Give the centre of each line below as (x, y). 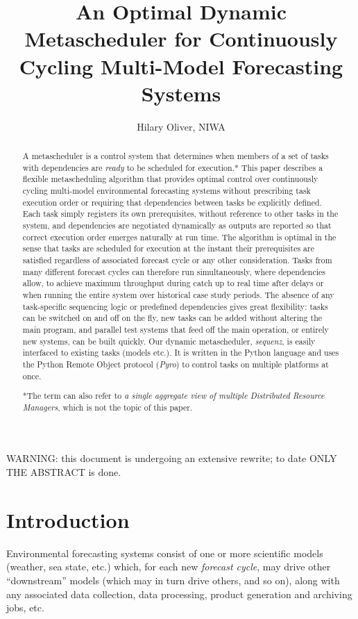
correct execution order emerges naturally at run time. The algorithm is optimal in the (179, 237)
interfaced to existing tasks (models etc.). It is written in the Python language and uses (181, 353)
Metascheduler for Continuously (181, 39)
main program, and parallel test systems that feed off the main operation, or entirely (176, 329)
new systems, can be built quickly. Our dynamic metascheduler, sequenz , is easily (169, 341)
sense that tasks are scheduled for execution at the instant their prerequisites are (168, 248)
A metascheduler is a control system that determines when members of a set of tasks (176, 156)
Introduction (68, 519)
